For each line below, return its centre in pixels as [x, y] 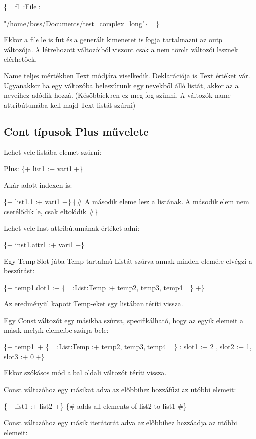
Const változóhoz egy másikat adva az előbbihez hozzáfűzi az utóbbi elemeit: [120, 389]
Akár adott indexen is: [38, 185]
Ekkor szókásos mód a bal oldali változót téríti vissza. [85, 373]
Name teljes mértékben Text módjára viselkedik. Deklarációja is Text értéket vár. [127, 75]
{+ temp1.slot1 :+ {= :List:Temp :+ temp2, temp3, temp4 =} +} [104, 287]
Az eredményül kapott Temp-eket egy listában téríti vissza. [93, 304]
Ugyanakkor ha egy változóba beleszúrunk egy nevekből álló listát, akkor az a [121, 85]
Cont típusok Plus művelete [76, 131]
